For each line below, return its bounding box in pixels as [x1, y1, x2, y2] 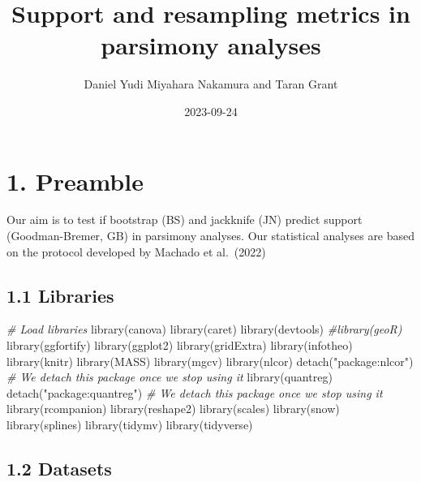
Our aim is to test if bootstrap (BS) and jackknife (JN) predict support [6, 211, 363, 228]
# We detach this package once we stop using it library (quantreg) [6, 368, 333, 385]
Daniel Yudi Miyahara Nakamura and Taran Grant [84, 75, 338, 93]
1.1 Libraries [6, 282, 114, 308]
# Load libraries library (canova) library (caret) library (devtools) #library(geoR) [6, 321, 402, 338]
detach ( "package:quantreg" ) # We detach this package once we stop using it [6, 384, 383, 401]
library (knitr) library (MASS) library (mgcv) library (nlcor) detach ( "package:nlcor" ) [6, 352, 414, 369]
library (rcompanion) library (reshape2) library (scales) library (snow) [6, 400, 340, 417]
